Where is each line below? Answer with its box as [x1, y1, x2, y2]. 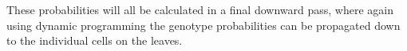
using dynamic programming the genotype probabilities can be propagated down [6, 16, 401, 33]
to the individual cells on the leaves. [6, 32, 183, 49]
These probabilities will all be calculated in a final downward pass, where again [6, 2, 393, 17]
